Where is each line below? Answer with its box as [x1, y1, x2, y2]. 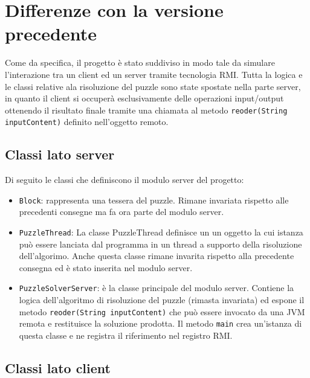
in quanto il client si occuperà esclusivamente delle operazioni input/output [5, 92, 284, 104]
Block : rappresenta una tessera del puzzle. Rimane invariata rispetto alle [19, 193, 289, 206]
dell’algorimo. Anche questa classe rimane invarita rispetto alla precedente [19, 249, 294, 262]
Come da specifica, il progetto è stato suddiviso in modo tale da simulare [5, 56, 275, 69]
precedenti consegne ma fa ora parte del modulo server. [19, 205, 224, 218]
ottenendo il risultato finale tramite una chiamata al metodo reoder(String [5, 103, 288, 116]
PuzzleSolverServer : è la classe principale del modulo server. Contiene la [19, 281, 294, 294]
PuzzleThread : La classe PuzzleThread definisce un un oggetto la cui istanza [19, 226, 303, 239]
